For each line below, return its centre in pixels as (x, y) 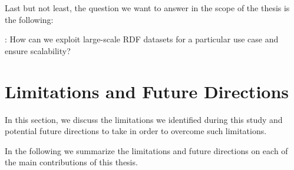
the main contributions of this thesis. (71, 162)
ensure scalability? (38, 50)
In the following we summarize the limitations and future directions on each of (146, 150)
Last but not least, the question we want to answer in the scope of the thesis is (147, 8)
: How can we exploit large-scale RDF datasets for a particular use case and (142, 39)
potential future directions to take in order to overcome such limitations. (136, 131)
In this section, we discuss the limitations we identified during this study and (144, 119)
